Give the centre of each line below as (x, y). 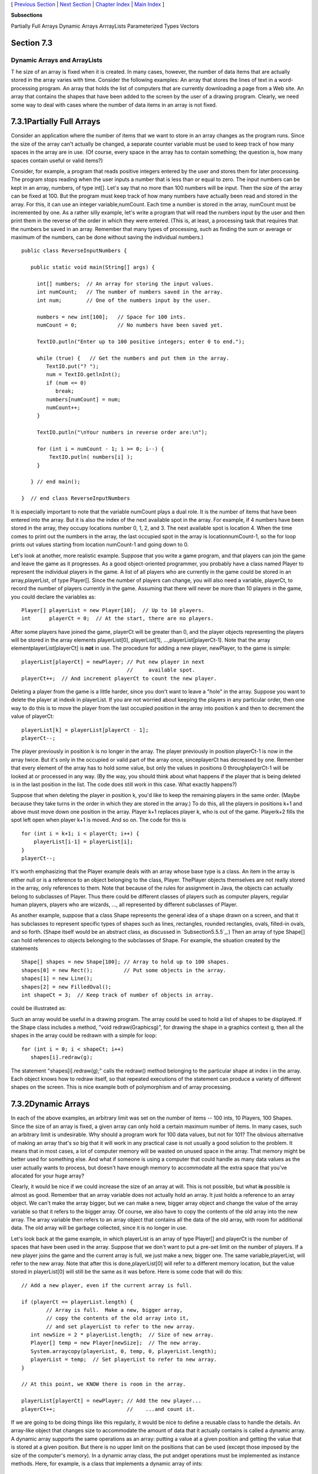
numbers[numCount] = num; (83, 399)
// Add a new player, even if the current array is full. (107, 1285)
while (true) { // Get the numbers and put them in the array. (133, 358)
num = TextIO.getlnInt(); (83, 375)
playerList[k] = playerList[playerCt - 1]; (85, 730)
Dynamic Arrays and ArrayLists (57, 60)
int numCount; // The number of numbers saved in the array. (130, 292)
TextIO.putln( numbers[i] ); (91, 457)
